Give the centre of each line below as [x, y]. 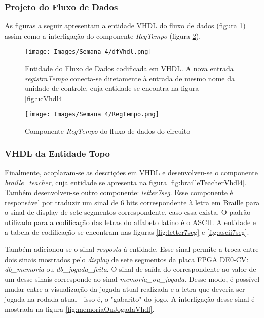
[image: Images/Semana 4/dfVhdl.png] [88, 52]
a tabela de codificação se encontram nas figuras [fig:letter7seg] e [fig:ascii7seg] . [127, 232]
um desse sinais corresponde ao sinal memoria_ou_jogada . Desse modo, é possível [132, 279]
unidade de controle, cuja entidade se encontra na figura [112, 88]
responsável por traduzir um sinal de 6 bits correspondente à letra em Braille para [132, 202]
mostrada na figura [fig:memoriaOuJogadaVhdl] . [80, 309]
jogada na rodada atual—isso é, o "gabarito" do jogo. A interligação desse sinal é [130, 299]
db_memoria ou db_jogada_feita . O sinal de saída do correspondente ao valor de [130, 269]
